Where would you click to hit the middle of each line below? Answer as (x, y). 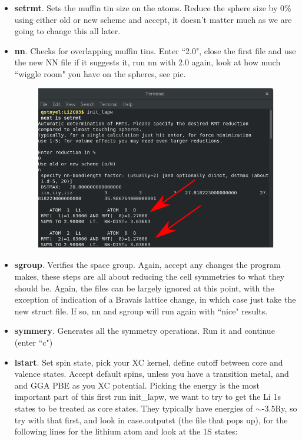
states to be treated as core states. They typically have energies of (134, 408)
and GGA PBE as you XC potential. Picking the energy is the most (137, 385)
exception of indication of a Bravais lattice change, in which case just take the (155, 299)
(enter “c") (34, 342)
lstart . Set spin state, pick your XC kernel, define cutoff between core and (149, 362)
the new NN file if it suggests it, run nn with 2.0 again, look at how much (147, 62)
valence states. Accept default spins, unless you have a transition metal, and (152, 374)
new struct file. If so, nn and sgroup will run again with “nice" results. (141, 311)
